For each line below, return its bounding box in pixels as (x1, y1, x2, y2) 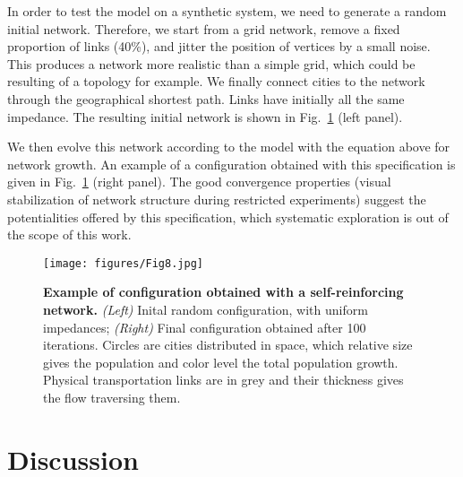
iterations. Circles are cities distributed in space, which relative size (43, 335, 413, 354)
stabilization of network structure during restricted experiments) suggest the (7, 189, 426, 208)
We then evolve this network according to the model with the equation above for (7, 137, 450, 156)
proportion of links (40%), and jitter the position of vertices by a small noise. (7, 37, 431, 56)
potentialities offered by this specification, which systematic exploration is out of (7, 207, 449, 226)
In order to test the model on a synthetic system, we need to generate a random (7, 2, 447, 20)
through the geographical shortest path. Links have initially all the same (7, 89, 405, 108)
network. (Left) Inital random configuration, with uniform (43, 299, 368, 318)
